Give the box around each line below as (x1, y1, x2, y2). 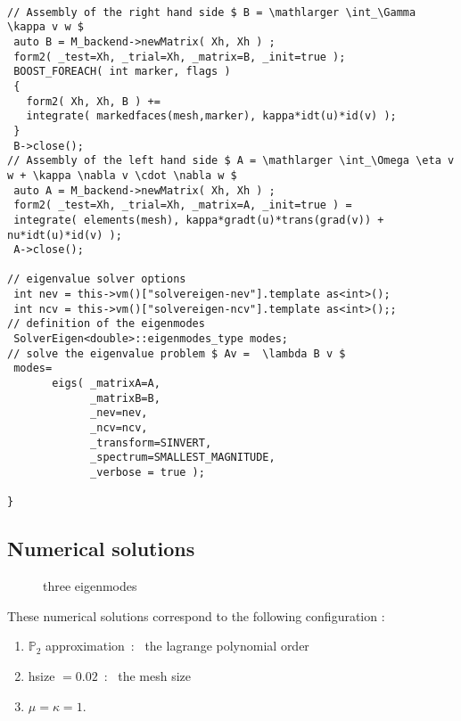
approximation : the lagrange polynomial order (45, 636, 309, 655)
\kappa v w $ (7, 20, 84, 34)
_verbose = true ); (90, 466, 205, 479)
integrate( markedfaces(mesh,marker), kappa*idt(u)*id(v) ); (26, 110, 397, 123)
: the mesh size (103, 666, 191, 684)
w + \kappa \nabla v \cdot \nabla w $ (7, 168, 237, 182)
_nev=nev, (90, 406, 148, 420)
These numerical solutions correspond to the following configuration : (7, 606, 385, 625)
